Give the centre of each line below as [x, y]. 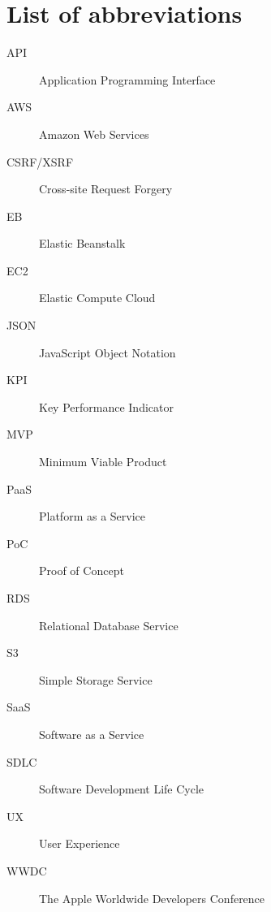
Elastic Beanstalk [82, 243]
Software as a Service [92, 734]
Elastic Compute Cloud [97, 298]
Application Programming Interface [127, 79]
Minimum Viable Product [103, 462]
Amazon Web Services [94, 134]
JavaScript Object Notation [108, 352]
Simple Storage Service [96, 679]
